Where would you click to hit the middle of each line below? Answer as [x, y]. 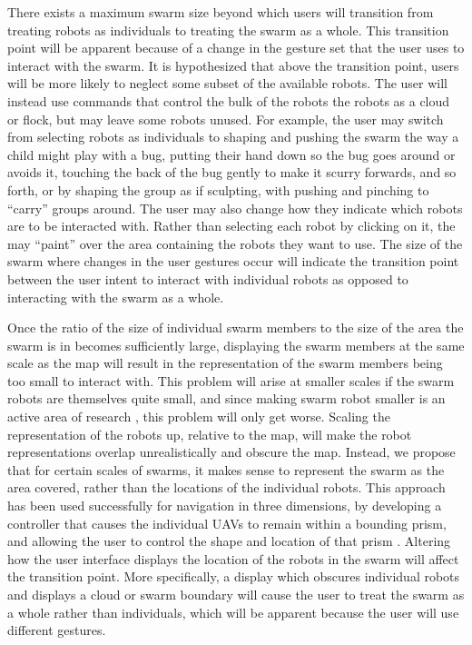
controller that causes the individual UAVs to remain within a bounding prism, [227, 523]
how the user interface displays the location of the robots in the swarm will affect [233, 558]
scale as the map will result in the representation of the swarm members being [225, 363]
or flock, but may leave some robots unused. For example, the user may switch [226, 119]
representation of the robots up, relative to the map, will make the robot [210, 434]
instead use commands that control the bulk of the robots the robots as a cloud [229, 100]
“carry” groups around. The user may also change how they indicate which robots [235, 208]
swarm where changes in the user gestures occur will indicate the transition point [233, 261]
